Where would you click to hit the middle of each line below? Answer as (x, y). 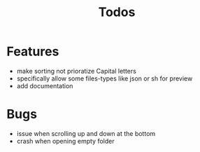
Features (33, 51)
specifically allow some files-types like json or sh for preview (105, 78)
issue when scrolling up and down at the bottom (86, 133)
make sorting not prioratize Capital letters (77, 71)
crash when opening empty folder (65, 141)
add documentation (45, 85)
